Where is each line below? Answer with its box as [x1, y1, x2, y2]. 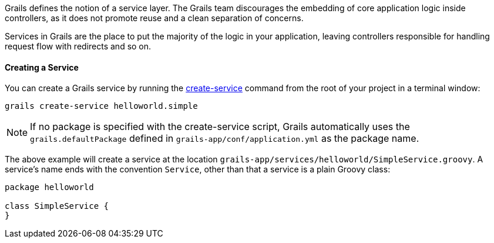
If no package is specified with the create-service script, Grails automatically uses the [30, 121, 410, 133]
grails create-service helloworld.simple [5, 101, 198, 111]
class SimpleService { [5, 201, 109, 211]
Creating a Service [5, 62, 79, 72]
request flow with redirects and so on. [5, 41, 152, 51]
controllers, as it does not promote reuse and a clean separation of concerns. [5, 13, 304, 23]
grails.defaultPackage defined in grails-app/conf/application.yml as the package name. [30, 132, 419, 145]
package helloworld [5, 182, 94, 192]
